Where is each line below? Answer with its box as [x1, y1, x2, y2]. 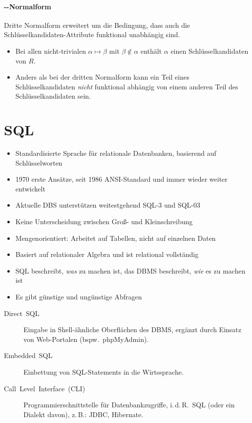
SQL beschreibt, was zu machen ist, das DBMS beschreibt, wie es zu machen [15, 265, 246, 275]
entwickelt [15, 183, 45, 193]
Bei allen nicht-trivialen [15, 45, 86, 56]
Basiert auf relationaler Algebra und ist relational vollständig [15, 249, 199, 259]
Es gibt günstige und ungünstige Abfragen [15, 292, 142, 302]
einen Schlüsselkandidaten [170, 45, 249, 56]
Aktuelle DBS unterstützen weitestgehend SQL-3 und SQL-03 [15, 200, 200, 210]
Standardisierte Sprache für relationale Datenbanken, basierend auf [15, 148, 216, 158]
